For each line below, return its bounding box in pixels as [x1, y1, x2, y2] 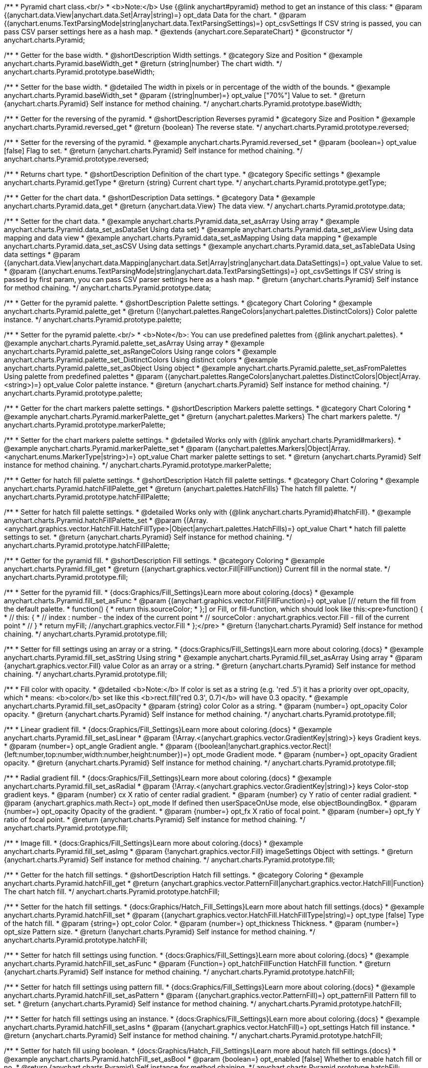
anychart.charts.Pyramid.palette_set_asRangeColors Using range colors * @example [4, 347, 276, 356]
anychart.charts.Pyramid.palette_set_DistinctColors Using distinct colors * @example [4, 356, 278, 364]
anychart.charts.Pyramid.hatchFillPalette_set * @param [4, 516, 182, 524]
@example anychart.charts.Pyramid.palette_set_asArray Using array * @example [4, 339, 265, 347]
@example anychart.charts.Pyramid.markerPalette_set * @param [4, 444, 213, 452]
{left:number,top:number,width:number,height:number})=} [4, 750, 191, 759]
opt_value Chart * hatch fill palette [296, 524, 406, 533]
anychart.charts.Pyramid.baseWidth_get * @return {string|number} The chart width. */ [4, 59, 282, 68]
